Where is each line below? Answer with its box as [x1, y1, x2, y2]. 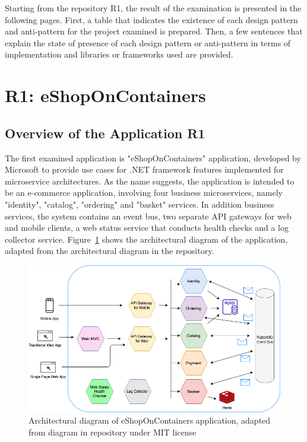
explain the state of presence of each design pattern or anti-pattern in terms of [5, 36, 291, 49]
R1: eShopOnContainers [5, 83, 206, 107]
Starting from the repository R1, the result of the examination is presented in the [5, 2, 302, 14]
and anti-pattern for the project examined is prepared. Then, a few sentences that [5, 25, 303, 37]
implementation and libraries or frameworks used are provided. [5, 48, 233, 61]
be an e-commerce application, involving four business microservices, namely [5, 186, 283, 199]
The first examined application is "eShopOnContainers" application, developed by [5, 151, 301, 164]
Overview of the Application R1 [5, 123, 205, 142]
